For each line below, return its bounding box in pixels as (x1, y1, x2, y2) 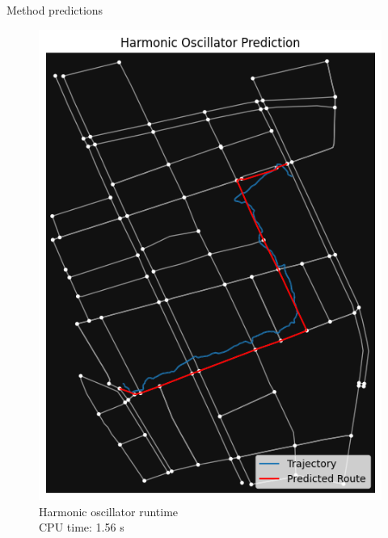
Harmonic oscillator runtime (39, 502, 179, 519)
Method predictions (6, 2, 103, 18)
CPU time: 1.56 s (39, 519, 124, 536)
